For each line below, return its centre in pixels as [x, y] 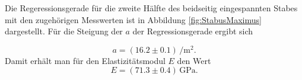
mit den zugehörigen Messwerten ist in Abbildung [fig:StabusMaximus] [133, 19]
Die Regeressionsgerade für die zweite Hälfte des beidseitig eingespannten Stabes [151, 8]
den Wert [194, 60]
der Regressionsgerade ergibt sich [193, 31]
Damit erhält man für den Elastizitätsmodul [85, 60]
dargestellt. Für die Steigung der [64, 31]
